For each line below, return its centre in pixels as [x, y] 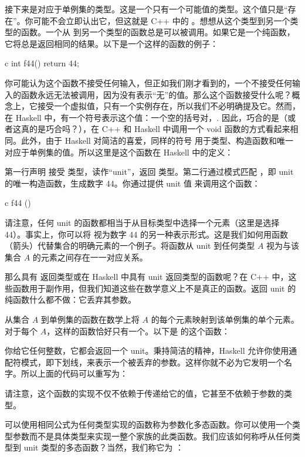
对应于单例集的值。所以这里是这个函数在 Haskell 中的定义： [119, 152]
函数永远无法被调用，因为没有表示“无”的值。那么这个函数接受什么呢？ [156, 94]
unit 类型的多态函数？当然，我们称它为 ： [104, 447]
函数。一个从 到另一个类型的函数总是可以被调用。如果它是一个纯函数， [158, 32]
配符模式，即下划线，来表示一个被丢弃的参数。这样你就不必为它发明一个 [144, 362]
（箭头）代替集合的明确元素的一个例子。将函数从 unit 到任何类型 [130, 246]
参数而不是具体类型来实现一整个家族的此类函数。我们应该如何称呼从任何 [152, 436]
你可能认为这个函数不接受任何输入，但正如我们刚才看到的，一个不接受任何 [148, 82]
